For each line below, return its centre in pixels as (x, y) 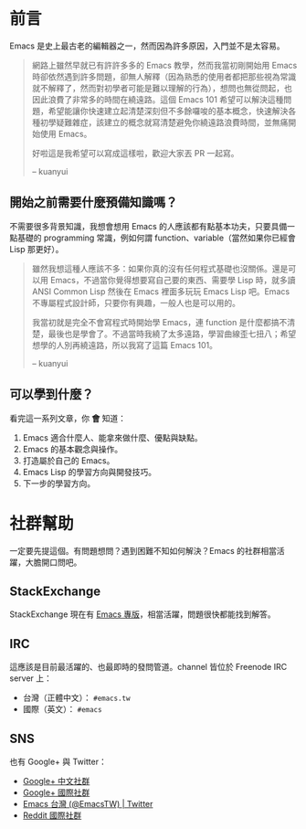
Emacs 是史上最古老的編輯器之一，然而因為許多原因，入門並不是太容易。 (147, 46)
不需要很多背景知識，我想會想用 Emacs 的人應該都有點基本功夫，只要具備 (148, 226)
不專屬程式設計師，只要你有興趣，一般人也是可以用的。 (136, 303)
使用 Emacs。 (66, 133)
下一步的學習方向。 (59, 483)
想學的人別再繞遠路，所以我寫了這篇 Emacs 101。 (124, 345)
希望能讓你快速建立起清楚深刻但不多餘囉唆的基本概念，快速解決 (168, 111)
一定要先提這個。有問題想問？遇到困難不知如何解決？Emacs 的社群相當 (143, 550)
